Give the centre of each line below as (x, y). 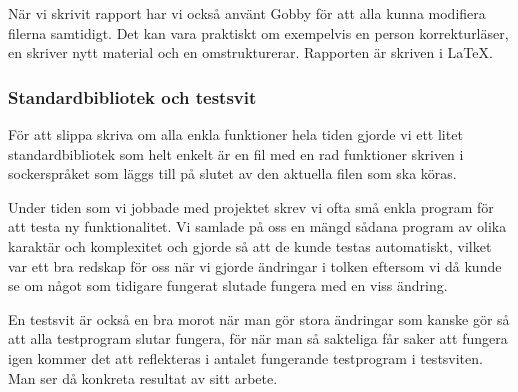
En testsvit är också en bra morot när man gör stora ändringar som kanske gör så (259, 318)
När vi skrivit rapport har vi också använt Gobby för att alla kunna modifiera (247, 13)
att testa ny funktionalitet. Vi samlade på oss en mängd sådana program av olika (257, 226)
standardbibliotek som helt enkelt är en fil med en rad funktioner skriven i (236, 153)
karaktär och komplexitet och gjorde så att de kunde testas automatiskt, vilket (250, 245)
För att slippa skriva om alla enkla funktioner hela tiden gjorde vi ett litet (235, 134)
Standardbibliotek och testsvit (132, 96)
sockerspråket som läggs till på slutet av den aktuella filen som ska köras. (232, 173)
